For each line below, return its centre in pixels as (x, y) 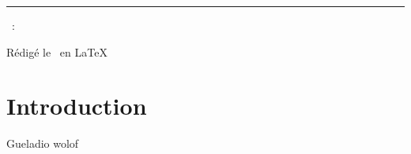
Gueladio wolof (43, 143)
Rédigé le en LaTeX (57, 51)
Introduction (77, 106)
